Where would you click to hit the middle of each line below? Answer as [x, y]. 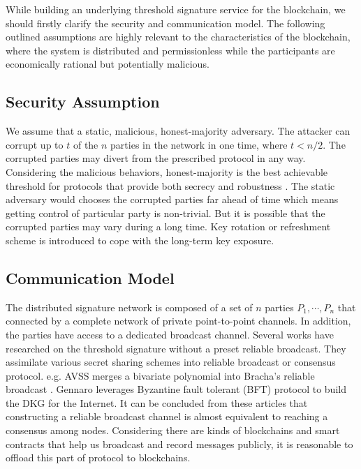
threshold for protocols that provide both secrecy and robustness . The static [170, 185]
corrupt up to [35, 144]
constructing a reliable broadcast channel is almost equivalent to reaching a [167, 416]
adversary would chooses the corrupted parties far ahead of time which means [172, 199]
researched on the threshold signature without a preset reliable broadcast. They [176, 348]
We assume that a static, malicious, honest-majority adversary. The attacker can [178, 131]
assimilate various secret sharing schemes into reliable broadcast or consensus [171, 362]
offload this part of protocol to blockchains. [98, 457]
